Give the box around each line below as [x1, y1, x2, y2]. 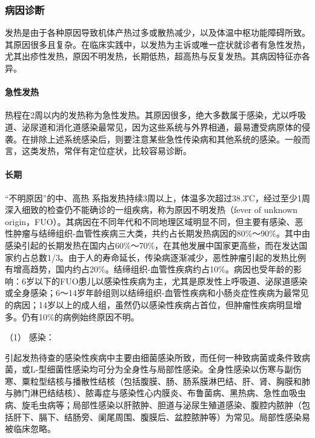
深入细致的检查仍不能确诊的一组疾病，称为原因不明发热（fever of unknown [5, 203, 298, 216]
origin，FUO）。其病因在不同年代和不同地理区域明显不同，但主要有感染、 [5, 215, 295, 227]
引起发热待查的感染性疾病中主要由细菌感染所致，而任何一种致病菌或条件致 [5, 351, 302, 363]
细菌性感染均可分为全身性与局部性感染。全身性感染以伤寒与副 [47, 363, 293, 376]
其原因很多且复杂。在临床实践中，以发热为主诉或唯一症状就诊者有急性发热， [5, 38, 310, 50]
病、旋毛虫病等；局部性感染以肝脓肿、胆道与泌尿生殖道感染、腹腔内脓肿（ [5, 399, 302, 411]
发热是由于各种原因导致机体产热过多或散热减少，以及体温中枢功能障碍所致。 [5, 26, 310, 39]
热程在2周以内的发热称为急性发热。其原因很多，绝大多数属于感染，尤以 [5, 109, 289, 121]
